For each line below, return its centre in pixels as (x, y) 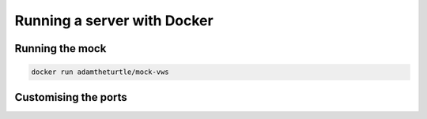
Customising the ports (71, 97)
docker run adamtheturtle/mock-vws (100, 72)
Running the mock (60, 48)
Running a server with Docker (114, 20)
